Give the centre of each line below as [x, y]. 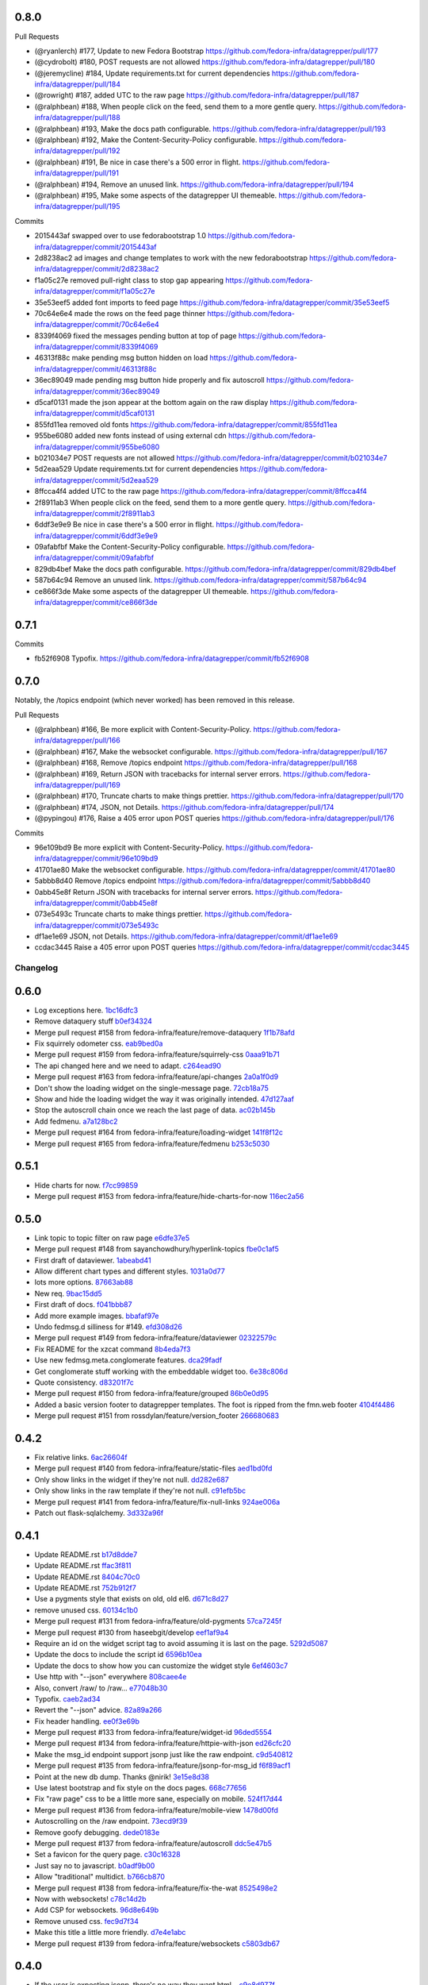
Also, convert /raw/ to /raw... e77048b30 [101, 1688]
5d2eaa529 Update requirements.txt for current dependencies [136, 469]
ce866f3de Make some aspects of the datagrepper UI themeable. [141, 591]
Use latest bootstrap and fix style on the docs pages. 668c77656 [141, 1788]
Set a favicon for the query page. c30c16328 [108, 1855]
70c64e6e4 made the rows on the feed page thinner [120, 313]
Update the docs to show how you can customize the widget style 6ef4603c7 [161, 1665]
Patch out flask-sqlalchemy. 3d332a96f [99, 1513]
